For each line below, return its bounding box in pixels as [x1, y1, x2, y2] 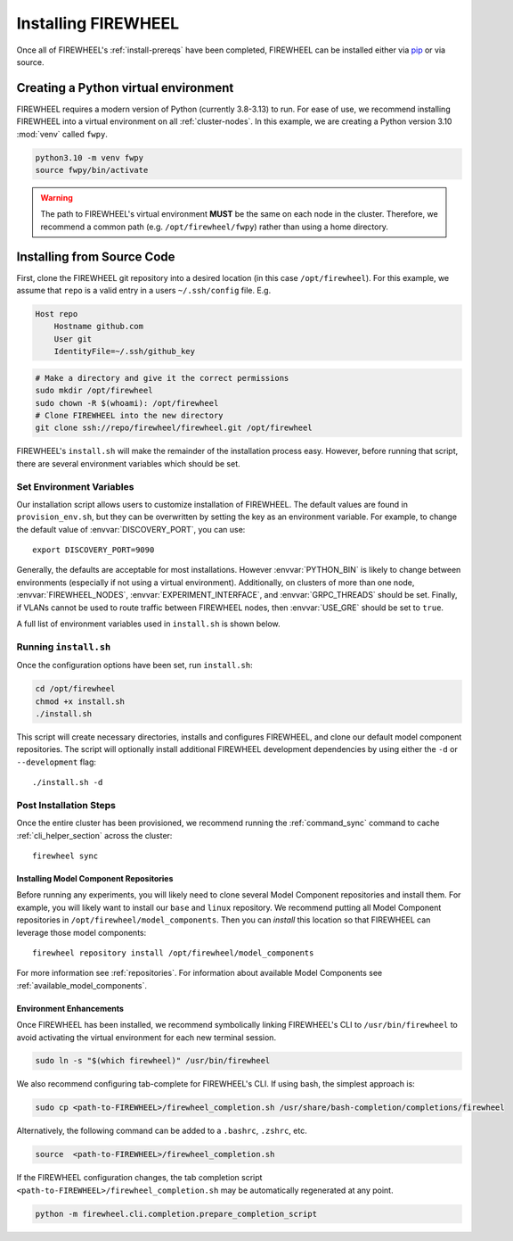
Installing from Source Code [16, 249, 175, 264]
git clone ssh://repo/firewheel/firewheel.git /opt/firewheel [35, 423, 313, 433]
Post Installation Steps [16, 798, 116, 811]
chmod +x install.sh [35, 696, 125, 707]
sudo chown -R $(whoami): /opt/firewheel [35, 398, 219, 408]
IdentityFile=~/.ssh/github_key [53, 346, 196, 357]
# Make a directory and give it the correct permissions [35, 373, 289, 383]
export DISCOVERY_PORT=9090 [32, 545, 155, 555]
